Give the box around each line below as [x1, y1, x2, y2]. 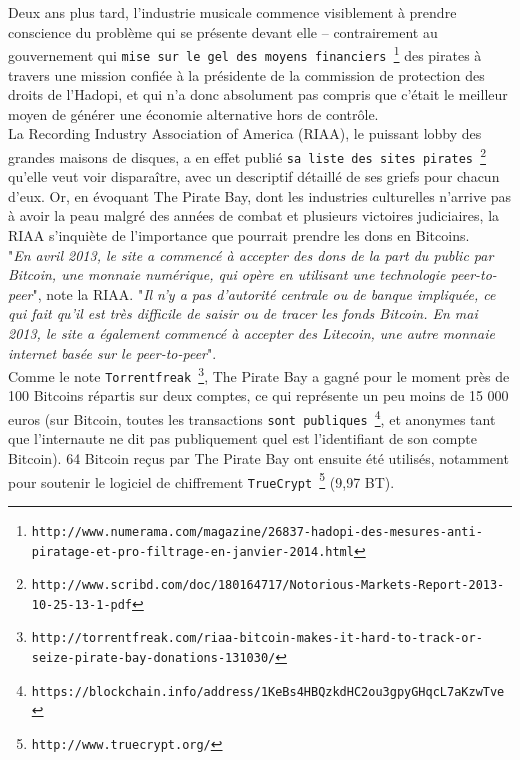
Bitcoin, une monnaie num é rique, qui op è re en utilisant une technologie [8, 264, 446, 285]
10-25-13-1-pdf [31, 597, 133, 612]
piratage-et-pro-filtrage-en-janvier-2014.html [31, 544, 354, 559]
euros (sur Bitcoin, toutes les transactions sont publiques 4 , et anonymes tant [8, 406, 496, 429]
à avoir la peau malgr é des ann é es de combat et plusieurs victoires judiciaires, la [8, 205, 500, 226]
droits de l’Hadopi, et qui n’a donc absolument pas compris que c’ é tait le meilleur [8, 84, 508, 105]
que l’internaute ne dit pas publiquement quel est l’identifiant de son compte [8, 428, 477, 449]
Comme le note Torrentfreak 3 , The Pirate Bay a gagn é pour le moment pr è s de [8, 363, 510, 386]
